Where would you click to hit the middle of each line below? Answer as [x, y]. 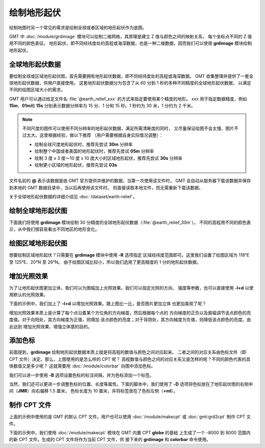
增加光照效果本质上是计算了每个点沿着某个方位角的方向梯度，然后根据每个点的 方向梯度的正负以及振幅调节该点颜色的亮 [130, 313]
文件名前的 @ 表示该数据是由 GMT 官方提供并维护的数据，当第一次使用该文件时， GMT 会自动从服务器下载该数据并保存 [130, 181]
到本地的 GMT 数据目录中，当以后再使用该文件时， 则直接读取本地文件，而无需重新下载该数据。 [106, 187]
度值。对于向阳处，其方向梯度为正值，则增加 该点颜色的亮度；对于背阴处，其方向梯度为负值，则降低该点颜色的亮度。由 [130, 320]
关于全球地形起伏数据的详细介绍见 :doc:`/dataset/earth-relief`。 [73, 197]
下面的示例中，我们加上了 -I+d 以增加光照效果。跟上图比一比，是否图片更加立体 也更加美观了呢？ [108, 304]
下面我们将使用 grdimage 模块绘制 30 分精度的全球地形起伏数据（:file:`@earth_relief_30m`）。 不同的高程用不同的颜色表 [130, 222]
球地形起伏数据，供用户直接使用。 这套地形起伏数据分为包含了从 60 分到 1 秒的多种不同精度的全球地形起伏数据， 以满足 [130, 83]
